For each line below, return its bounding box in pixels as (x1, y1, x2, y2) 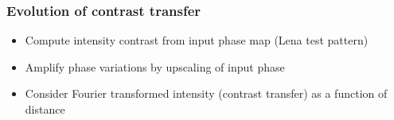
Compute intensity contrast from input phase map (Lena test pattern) (25, 32, 369, 48)
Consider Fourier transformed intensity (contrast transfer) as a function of (25, 85, 388, 102)
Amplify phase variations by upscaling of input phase (25, 58, 285, 75)
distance (25, 101, 65, 117)
